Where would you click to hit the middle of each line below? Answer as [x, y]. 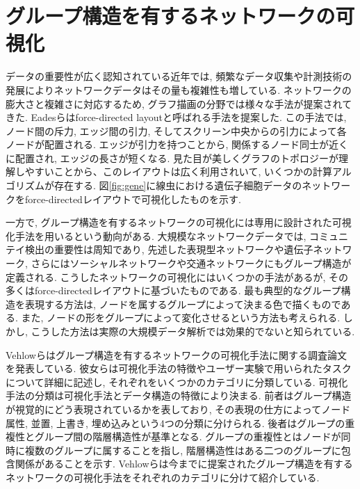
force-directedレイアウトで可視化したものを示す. [133, 199]
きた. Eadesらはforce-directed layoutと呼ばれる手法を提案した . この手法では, [176, 117]
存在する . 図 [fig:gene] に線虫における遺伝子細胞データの [178, 185]
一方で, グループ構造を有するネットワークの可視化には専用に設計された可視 [179, 222]
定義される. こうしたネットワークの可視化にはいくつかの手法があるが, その [177, 276]
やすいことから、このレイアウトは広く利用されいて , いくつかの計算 [179, 171]
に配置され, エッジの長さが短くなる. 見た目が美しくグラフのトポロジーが [172, 158]
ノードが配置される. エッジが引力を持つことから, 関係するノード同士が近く [177, 144]
